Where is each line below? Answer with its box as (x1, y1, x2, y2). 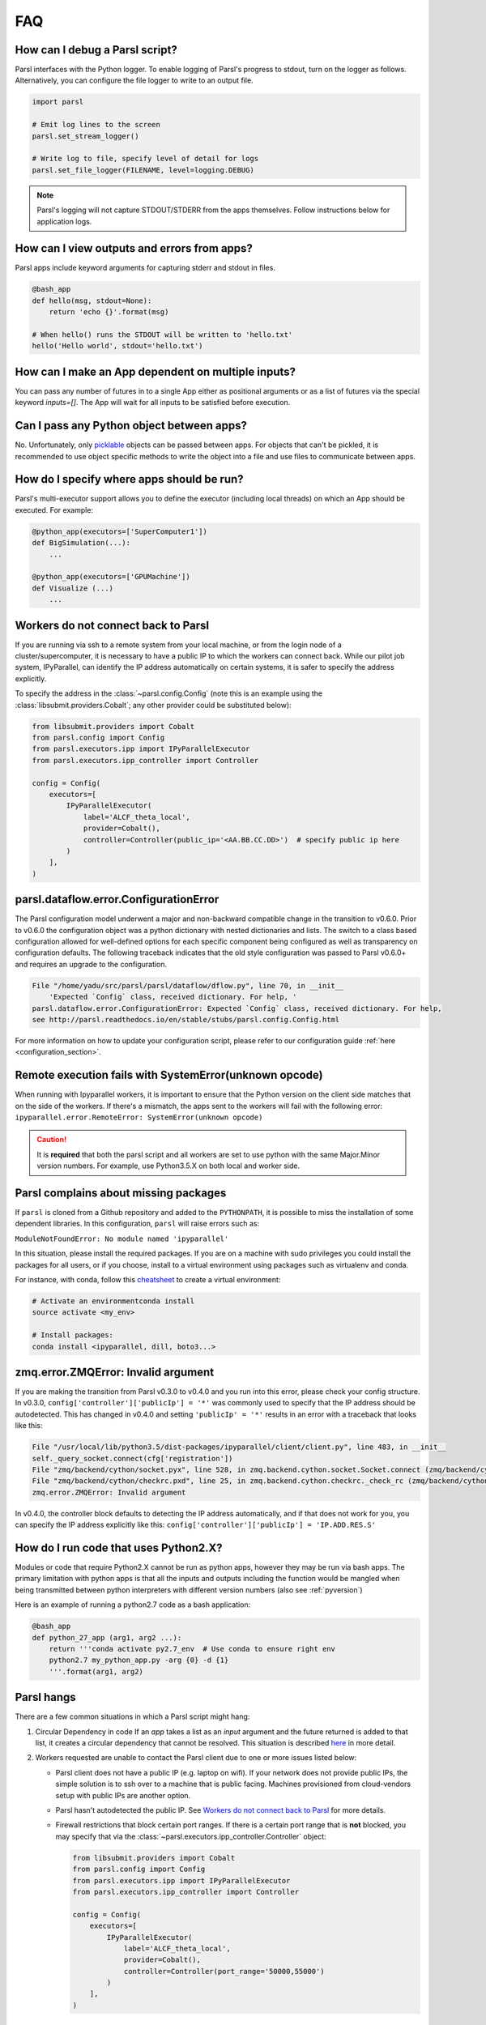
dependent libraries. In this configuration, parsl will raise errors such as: (15, 1219, 259, 1229)
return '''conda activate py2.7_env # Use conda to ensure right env (49, 1644, 336, 1654)
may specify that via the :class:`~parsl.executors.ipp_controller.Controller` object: (55, 1831, 327, 1841)
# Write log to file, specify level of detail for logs (32, 154, 259, 164)
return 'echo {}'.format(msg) (49, 308, 169, 317)
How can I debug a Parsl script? (15, 43, 177, 57)
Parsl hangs (15, 1690, 76, 1704)
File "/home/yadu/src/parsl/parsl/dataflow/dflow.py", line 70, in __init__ (32, 981, 344, 990)
